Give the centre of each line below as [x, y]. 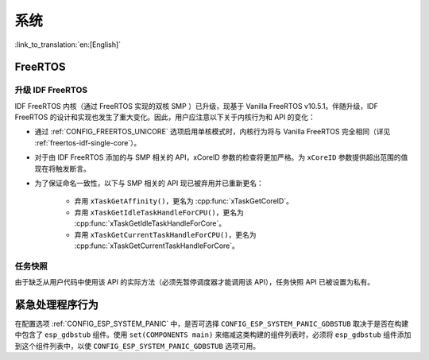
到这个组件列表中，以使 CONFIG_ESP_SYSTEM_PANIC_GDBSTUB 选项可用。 [137, 346]
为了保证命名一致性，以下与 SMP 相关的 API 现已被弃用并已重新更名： [149, 184]
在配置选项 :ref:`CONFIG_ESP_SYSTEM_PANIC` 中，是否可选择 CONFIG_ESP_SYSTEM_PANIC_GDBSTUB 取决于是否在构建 [212, 324]
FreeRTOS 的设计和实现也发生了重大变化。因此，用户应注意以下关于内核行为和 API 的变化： [165, 117]
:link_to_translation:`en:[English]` [68, 45]
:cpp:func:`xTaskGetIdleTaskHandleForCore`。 [150, 223]
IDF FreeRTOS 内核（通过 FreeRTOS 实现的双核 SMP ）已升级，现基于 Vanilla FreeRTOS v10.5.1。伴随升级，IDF [197, 106]
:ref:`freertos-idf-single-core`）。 [88, 142]
